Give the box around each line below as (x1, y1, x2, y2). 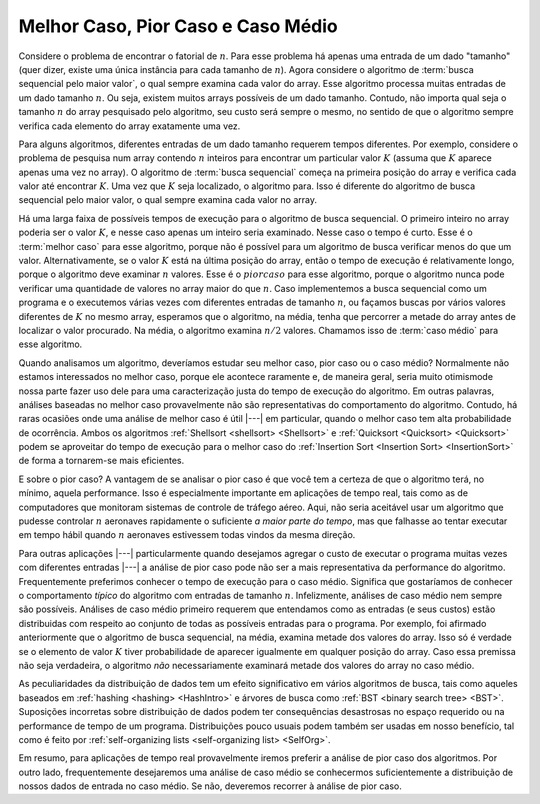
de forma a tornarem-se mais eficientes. (18, 455, 185, 467)
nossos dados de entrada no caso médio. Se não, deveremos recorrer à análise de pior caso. (18, 780, 402, 792)
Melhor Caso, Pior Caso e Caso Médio (18, 15, 339, 37)
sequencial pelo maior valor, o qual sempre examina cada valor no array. (18, 194, 317, 206)
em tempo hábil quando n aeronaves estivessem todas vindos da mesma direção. (18, 529, 356, 541)
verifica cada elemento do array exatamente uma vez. (18, 120, 241, 132)
